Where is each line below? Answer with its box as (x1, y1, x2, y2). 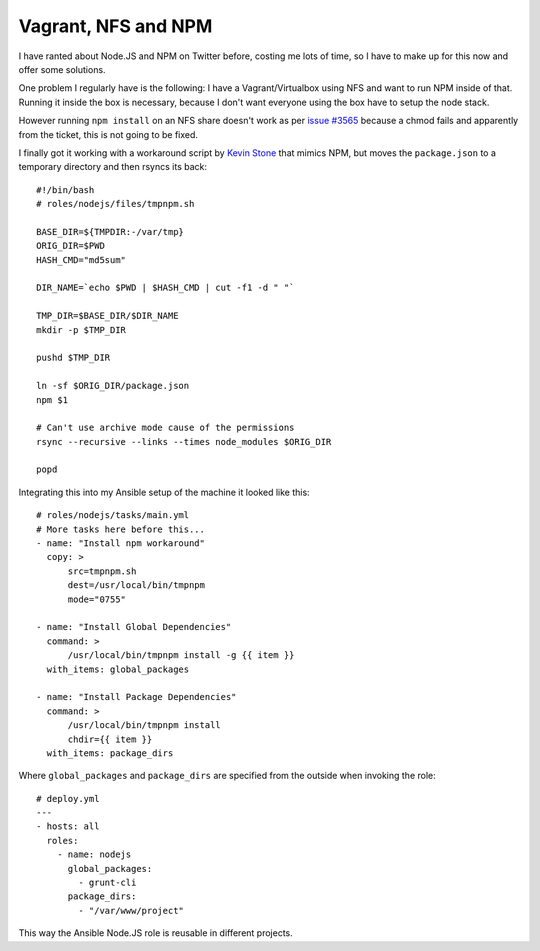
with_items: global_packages (46, 663, 190, 675)
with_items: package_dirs (46, 747, 174, 759)
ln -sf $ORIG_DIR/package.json (36, 380, 190, 392)
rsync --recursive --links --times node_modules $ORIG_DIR (36, 436, 332, 447)
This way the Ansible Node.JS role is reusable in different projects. (18, 927, 294, 939)
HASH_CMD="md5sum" (36, 254, 127, 265)
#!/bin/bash (36, 184, 95, 195)
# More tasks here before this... (36, 523, 205, 535)
